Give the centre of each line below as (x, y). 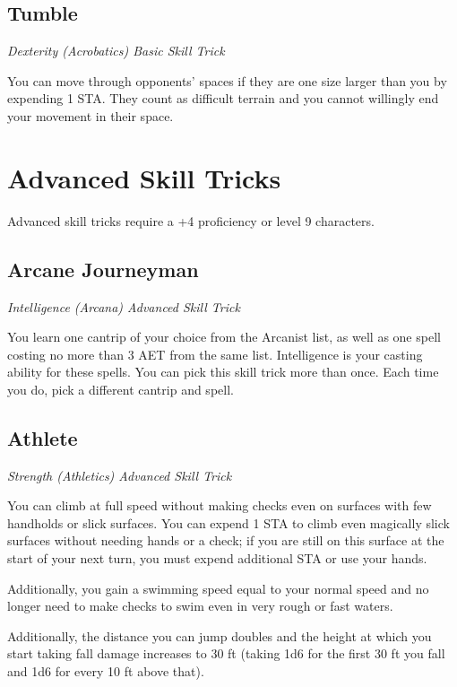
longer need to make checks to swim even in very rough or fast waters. (200, 606)
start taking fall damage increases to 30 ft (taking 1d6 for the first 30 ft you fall (226, 653)
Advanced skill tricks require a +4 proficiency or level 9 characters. (191, 220)
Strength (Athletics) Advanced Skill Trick (120, 475)
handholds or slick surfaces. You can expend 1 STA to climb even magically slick (228, 522)
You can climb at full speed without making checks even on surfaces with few (220, 505)
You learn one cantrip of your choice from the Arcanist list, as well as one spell (224, 337)
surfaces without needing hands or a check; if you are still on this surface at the (226, 540)
